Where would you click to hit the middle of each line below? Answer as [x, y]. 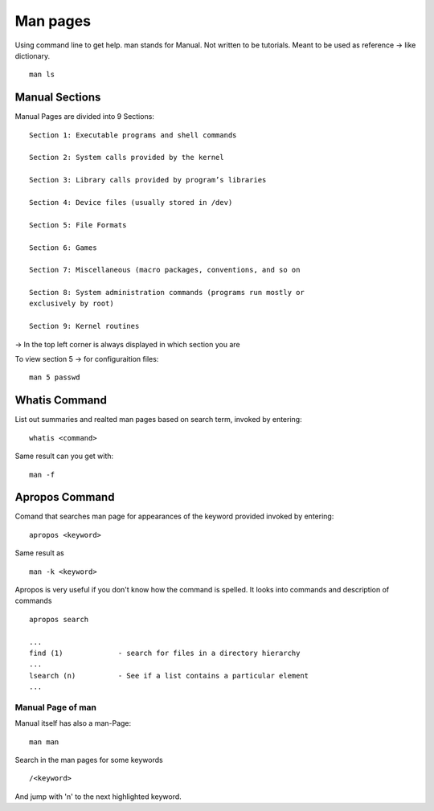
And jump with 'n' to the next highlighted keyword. [98, 797]
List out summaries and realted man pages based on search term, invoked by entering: [158, 420]
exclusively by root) [72, 304]
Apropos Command [65, 497]
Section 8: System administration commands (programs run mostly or [167, 293]
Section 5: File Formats [78, 225]
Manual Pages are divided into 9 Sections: [84, 117]
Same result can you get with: [64, 456]
